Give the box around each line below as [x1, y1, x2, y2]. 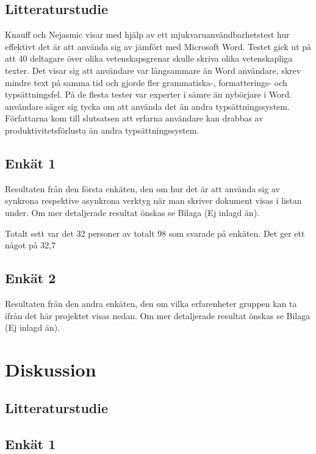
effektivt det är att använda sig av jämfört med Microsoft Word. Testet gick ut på [5, 40, 312, 52]
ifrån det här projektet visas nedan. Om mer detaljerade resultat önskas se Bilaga [5, 309, 311, 322]
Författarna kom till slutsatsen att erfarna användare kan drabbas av [5, 112, 264, 124]
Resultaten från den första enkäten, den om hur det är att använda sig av [5, 182, 280, 195]
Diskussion [5, 356, 96, 381]
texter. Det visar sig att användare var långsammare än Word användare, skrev [5, 63, 301, 76]
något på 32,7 [5, 239, 56, 251]
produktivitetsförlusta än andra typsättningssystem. [5, 123, 199, 136]
